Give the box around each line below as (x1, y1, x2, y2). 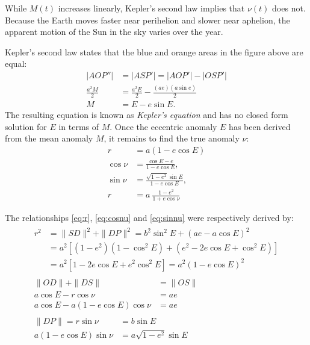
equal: (5, 57, 27, 70)
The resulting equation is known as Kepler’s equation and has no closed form (5, 108, 288, 121)
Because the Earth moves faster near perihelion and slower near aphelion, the (5, 13, 290, 26)
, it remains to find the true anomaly (104, 132, 240, 145)
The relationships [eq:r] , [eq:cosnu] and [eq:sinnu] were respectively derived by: (5, 211, 294, 223)
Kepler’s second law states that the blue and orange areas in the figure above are (5, 45, 303, 58)
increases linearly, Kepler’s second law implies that (58, 2, 245, 14)
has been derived (229, 120, 291, 132)
